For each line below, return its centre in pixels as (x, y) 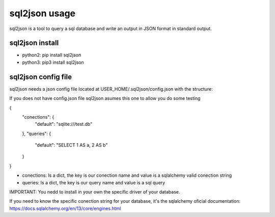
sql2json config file (41, 77)
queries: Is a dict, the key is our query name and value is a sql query (94, 182)
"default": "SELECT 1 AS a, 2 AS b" (71, 145)
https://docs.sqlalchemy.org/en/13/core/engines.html (65, 208)
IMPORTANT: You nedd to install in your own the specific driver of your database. (95, 192)
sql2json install (34, 43)
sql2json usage (43, 13)
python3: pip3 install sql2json (53, 62)
